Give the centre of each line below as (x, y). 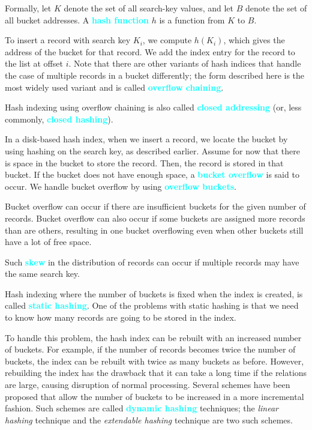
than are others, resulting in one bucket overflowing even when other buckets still (154, 230)
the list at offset (34, 63)
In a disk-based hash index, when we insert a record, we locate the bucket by (146, 139)
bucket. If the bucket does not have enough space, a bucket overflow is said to (152, 174)
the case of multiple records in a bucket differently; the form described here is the (155, 75)
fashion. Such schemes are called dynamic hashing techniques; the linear (142, 408)
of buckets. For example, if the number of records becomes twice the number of (150, 349)
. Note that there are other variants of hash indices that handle (185, 63)
